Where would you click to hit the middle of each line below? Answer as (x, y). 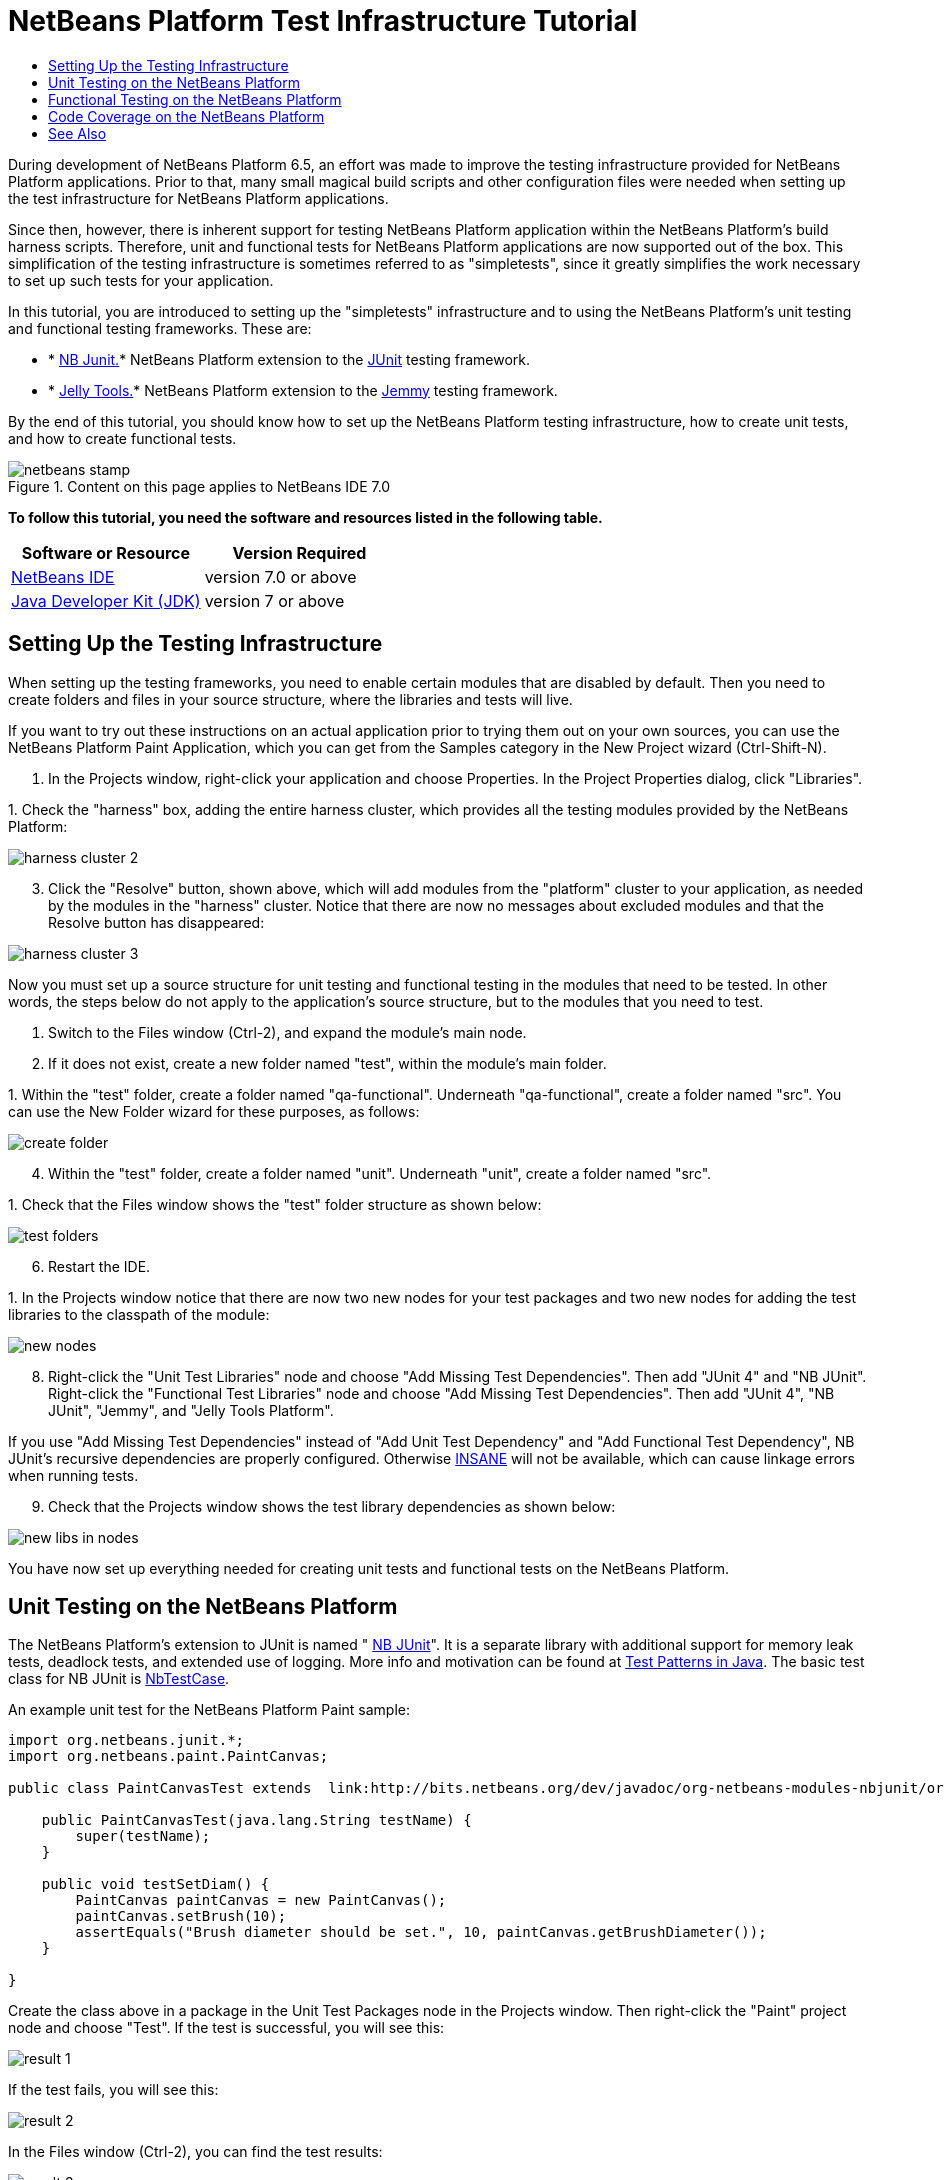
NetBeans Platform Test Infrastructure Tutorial (323, 21)
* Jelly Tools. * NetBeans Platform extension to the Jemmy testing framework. (303, 390)
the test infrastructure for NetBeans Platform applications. (198, 198)
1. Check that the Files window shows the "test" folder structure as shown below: (275, 1204)
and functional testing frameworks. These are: (160, 328)
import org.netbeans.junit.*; (126, 1740)
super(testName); (143, 1836)
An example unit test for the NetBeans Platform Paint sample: (209, 1710)
